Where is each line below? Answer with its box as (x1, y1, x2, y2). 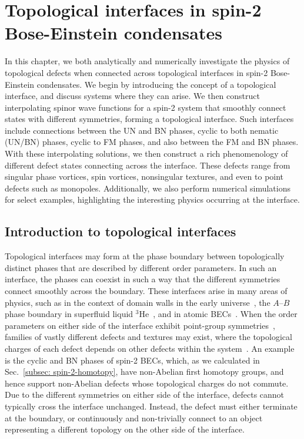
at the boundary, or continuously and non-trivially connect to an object (5, 411, 263, 424)
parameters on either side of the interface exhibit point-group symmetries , (5, 319, 275, 331)
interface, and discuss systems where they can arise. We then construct (5, 90, 260, 102)
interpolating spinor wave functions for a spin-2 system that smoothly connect (5, 101, 286, 113)
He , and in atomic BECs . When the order (139, 308, 298, 320)
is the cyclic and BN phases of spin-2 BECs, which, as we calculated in (5, 354, 260, 366)
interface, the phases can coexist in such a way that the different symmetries (5, 273, 280, 285)
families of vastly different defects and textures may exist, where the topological (5, 331, 292, 343)
